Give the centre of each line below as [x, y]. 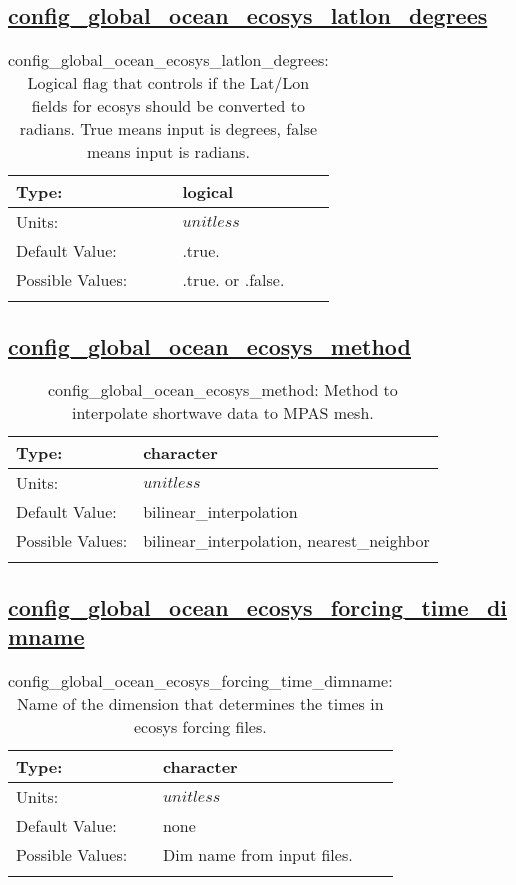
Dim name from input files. [257, 854]
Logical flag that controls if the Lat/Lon [168, 83]
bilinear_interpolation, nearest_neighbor [286, 541]
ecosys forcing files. [200, 726]
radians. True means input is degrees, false [168, 129]
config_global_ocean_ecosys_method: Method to [222, 390]
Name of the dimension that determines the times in [200, 703]
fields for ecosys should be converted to [168, 106]
